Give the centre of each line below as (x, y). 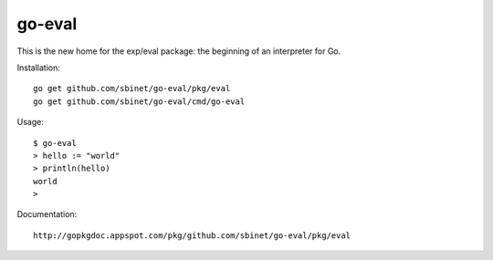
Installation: (39, 68)
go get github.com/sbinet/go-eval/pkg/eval (132, 88)
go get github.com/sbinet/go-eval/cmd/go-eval (139, 101)
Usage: (31, 122)
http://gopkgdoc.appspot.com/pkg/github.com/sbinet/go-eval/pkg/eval (192, 235)
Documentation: (47, 214)
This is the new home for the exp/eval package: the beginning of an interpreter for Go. (179, 51)
